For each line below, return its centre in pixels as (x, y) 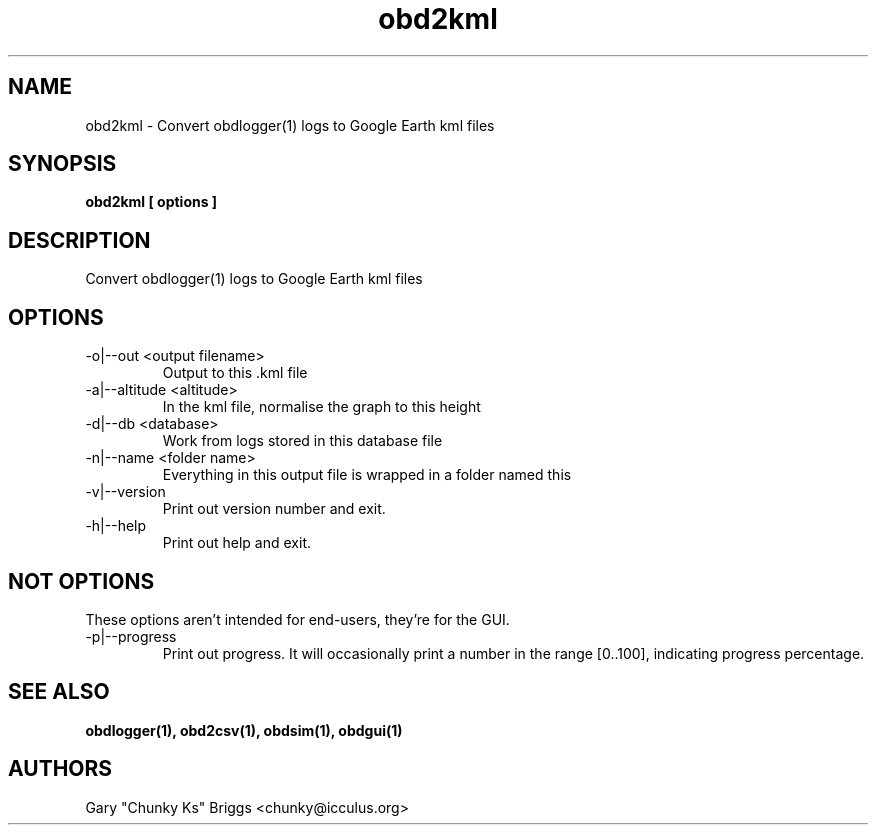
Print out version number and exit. (274, 509)
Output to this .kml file (235, 373)
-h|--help (116, 526)
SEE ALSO (59, 692)
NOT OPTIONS (81, 581)
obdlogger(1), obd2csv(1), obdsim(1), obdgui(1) (244, 730)
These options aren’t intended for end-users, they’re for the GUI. (297, 619)
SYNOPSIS (62, 164)
